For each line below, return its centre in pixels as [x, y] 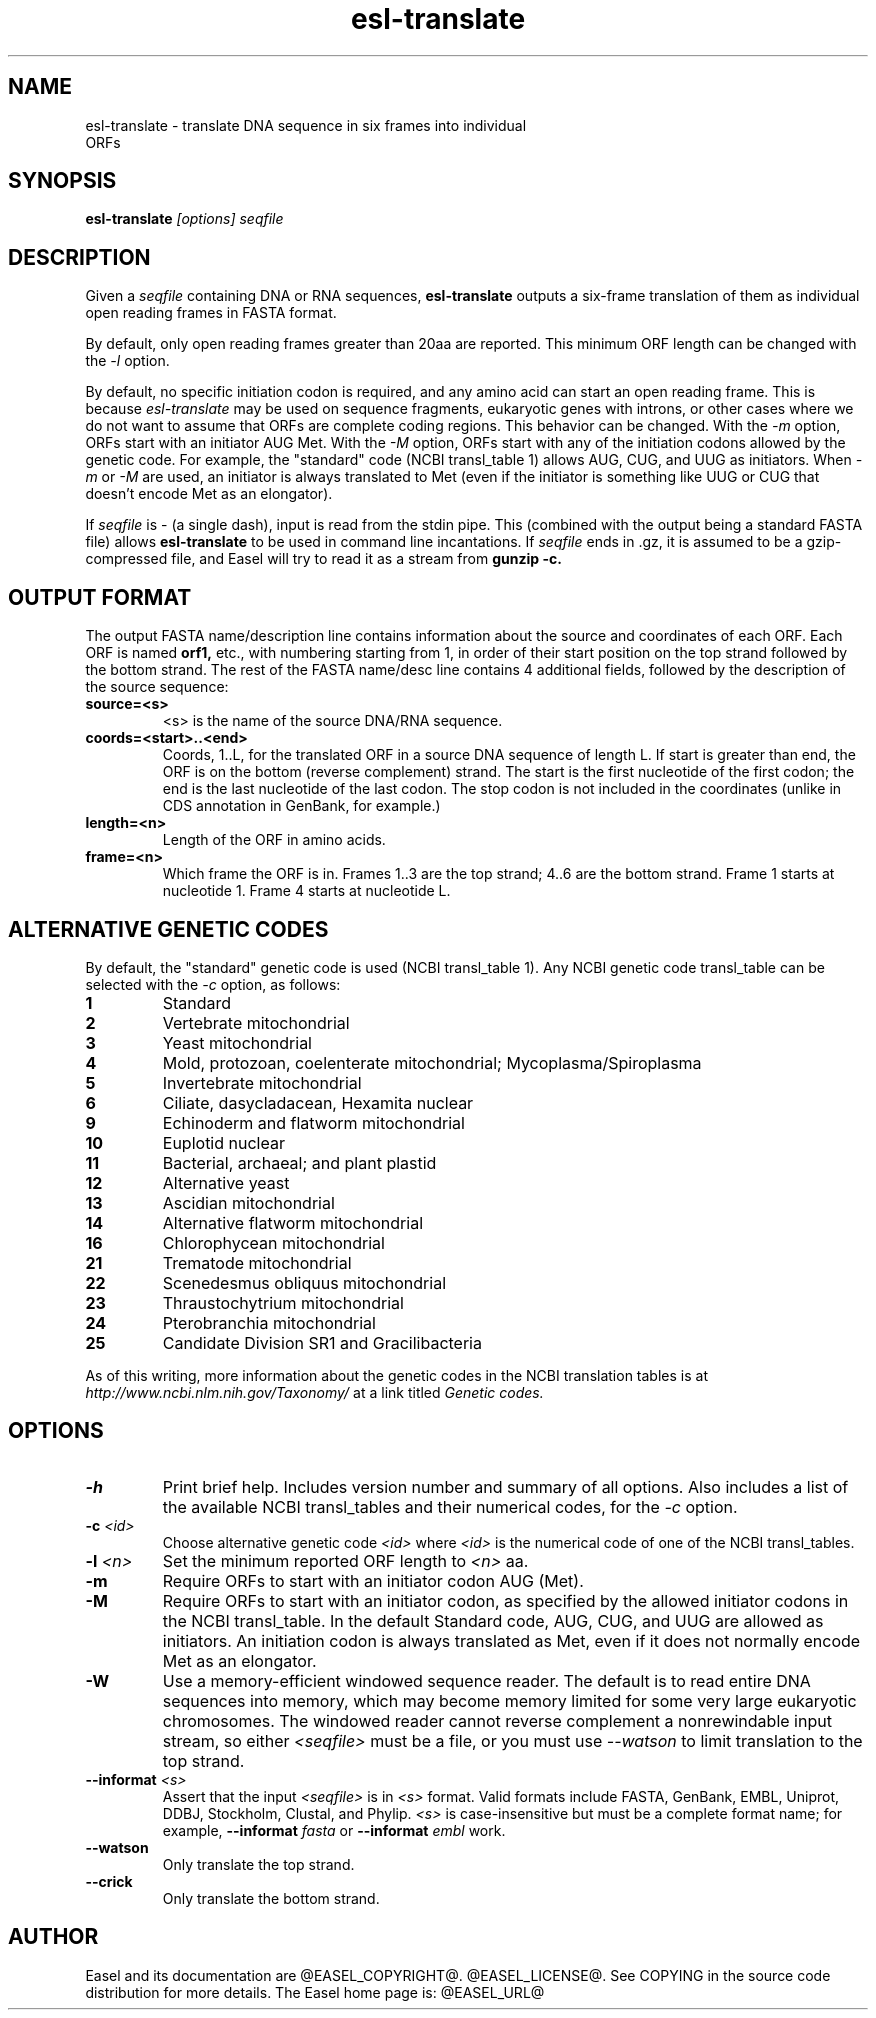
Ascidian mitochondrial [248, 1202]
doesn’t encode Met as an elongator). [209, 494]
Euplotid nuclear [223, 1142]
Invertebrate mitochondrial [262, 1082]
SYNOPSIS [62, 181]
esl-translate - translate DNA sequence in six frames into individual [306, 125]
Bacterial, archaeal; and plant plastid [299, 1162]
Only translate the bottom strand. [271, 1898]
